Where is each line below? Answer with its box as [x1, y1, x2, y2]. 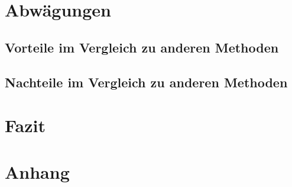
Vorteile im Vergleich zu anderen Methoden [5, 38, 279, 56]
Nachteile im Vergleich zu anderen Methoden [5, 73, 288, 91]
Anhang [5, 159, 70, 183]
